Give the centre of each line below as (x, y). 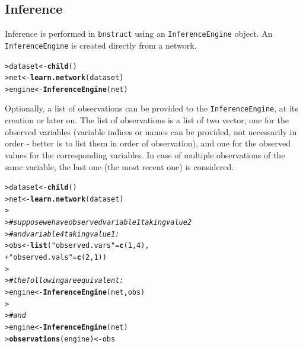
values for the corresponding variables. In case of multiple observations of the (145, 154)
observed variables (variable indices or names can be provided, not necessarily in (151, 131)
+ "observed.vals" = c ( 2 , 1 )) (56, 258)
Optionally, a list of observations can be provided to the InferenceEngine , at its (151, 108)
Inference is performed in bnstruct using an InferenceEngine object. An (139, 33)
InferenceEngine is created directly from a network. (101, 45)
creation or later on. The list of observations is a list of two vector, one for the (147, 120)
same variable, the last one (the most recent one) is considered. (119, 166)
